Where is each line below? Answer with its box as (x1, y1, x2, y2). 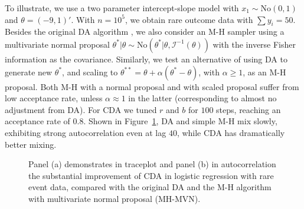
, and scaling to (62, 65, 118, 78)
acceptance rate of (5, 115, 70, 127)
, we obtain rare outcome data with (125, 13, 253, 25)
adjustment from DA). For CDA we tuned (5, 103, 157, 115)
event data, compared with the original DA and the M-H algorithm (28, 181, 272, 193)
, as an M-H (243, 65, 286, 78)
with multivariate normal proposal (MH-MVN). (28, 192, 201, 204)
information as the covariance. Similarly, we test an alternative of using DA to (5, 52, 287, 65)
